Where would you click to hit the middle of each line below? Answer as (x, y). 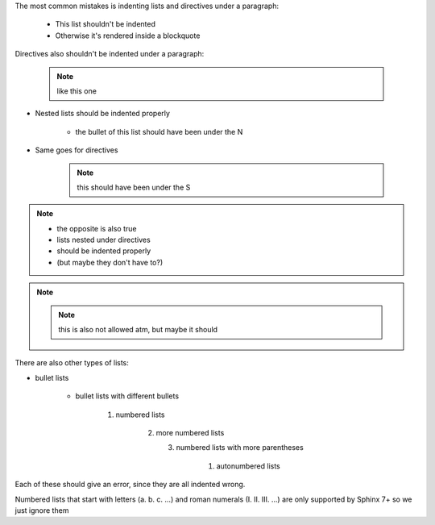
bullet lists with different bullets (127, 396)
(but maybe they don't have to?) (110, 262)
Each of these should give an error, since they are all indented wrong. (130, 485)
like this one (77, 91)
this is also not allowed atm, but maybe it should (138, 330)
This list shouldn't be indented (106, 24)
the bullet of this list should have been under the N (159, 131)
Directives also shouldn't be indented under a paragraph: (110, 54)
